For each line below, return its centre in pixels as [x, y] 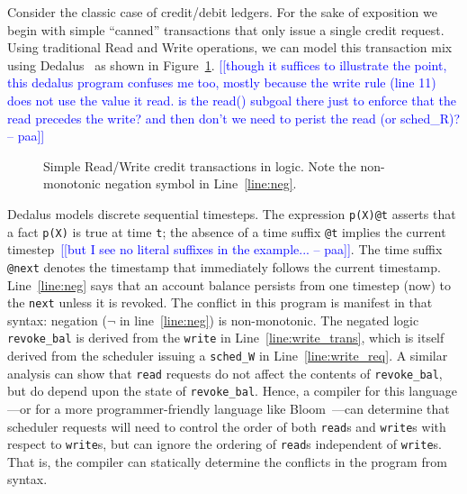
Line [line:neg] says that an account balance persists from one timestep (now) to [229, 284]
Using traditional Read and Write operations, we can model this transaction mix [230, 47]
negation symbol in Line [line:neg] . [201, 183]
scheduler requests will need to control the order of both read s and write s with [227, 426]
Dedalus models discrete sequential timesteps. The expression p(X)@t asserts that [232, 213]
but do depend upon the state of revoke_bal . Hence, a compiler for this [206, 391]
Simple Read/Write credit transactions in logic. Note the [200, 165]
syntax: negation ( [57, 320]
